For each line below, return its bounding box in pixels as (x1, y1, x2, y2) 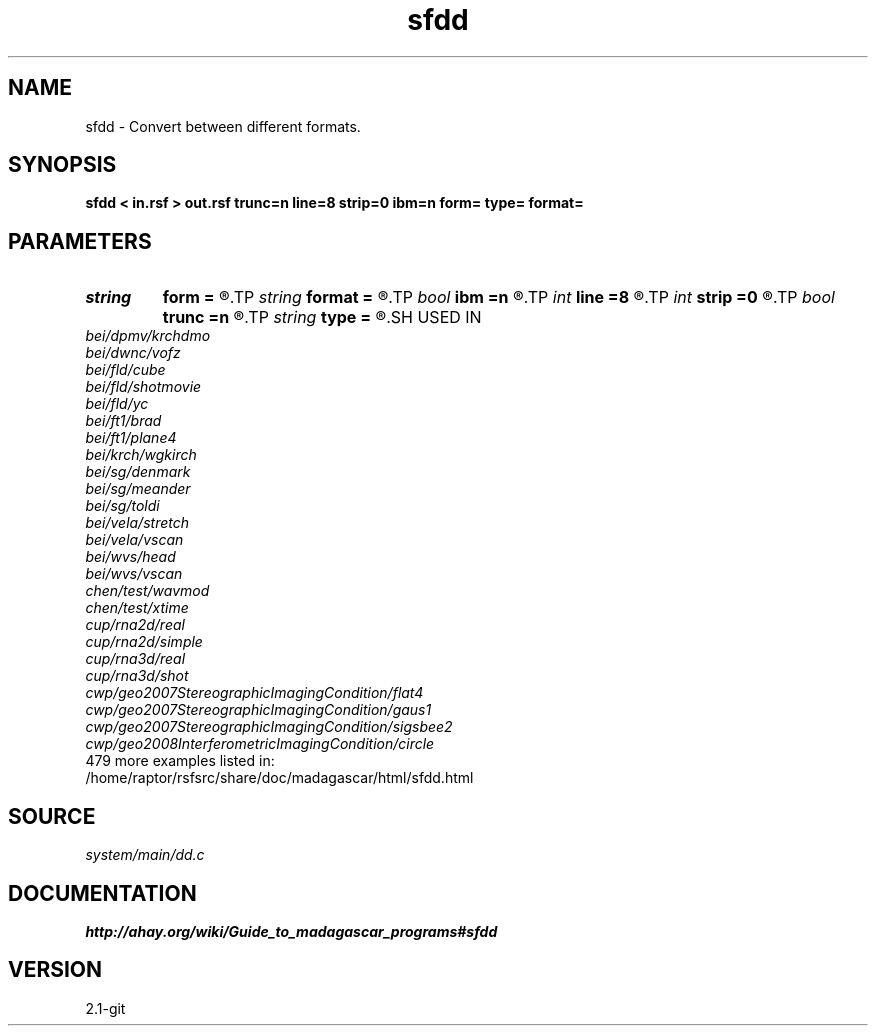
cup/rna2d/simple (85, 633, 203, 651)
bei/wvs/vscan (85, 565, 183, 583)
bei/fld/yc (85, 395, 149, 413)
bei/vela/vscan (85, 531, 184, 549)
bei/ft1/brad (85, 412, 162, 430)
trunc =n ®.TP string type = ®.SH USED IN (162, 307, 482, 328)
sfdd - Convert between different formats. (85, 117, 361, 135)
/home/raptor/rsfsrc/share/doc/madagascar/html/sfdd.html (85, 769, 474, 787)
